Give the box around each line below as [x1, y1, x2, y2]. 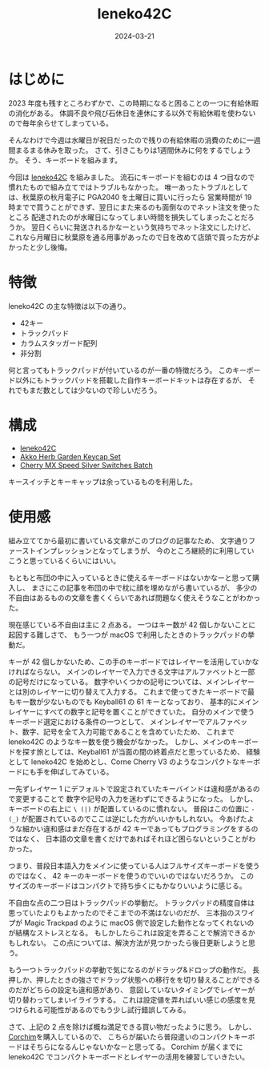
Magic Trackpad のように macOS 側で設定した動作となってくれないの [23, 918, 255, 927]
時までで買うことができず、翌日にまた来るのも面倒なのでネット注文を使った [8, 202, 261, 212]
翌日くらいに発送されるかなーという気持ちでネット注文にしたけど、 [30, 222, 255, 232]
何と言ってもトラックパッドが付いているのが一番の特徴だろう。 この [8, 365, 233, 374]
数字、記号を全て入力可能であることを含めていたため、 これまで [22, 727, 235, 736]
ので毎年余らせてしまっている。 [8, 118, 114, 128]
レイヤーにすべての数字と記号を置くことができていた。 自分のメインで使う [8, 707, 255, 716]
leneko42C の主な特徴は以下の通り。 [8, 301, 130, 310]
